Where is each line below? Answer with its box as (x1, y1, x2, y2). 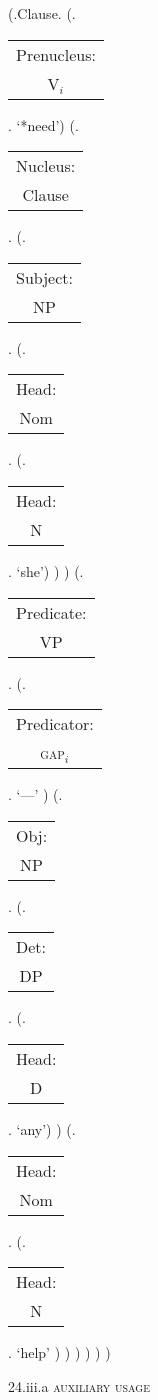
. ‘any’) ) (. (8, 1118, 76, 1139)
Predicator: (16, 712, 94, 736)
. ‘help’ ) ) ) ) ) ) (8, 1342, 111, 1363)
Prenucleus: (16, 42, 96, 66)
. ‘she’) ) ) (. (8, 560, 84, 581)
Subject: (16, 265, 73, 289)
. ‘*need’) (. (8, 114, 79, 135)
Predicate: (16, 600, 87, 624)
